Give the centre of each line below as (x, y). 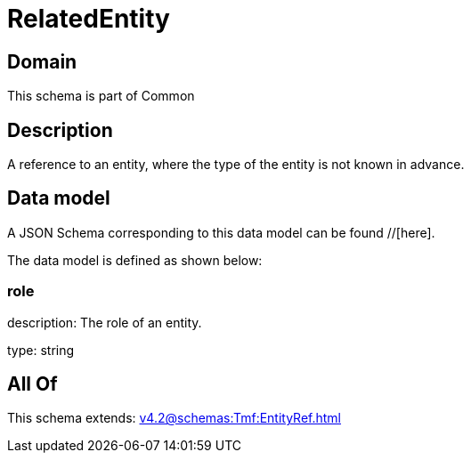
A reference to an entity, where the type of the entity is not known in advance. (236, 165)
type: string (41, 350)
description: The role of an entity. (105, 322)
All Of (32, 384)
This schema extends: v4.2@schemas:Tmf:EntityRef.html (175, 418)
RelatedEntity (89, 19)
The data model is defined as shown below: (135, 260)
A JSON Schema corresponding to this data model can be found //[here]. (221, 232)
